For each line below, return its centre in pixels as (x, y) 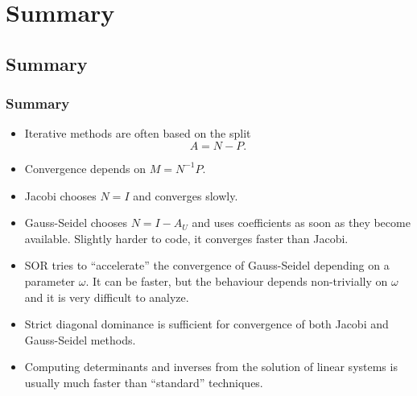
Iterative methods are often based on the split (138, 133)
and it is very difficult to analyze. (107, 297)
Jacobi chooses (60, 195)
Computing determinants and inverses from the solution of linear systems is (211, 367)
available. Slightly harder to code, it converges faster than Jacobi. (186, 238)
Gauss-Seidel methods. (80, 339)
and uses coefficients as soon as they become (301, 223)
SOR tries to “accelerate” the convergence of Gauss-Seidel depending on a (207, 265)
